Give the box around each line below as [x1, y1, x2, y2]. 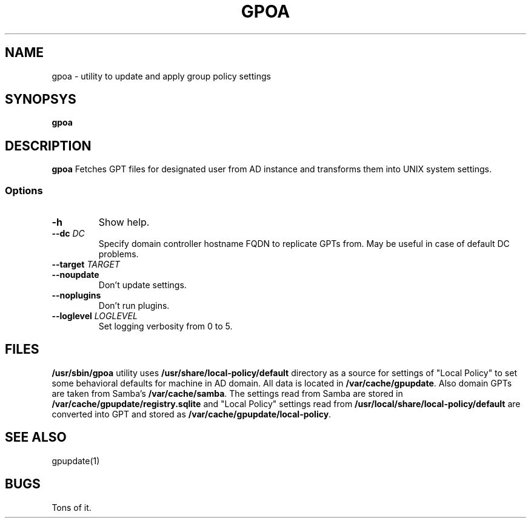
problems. [98, 249, 139, 260]
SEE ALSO [5, 430, 67, 445]
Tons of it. [52, 502, 92, 513]
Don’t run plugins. [98, 300, 170, 311]
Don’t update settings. [98, 280, 187, 291]
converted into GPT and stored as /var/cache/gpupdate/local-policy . [52, 408, 332, 419]
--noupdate [52, 269, 99, 280]
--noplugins [52, 290, 101, 301]
